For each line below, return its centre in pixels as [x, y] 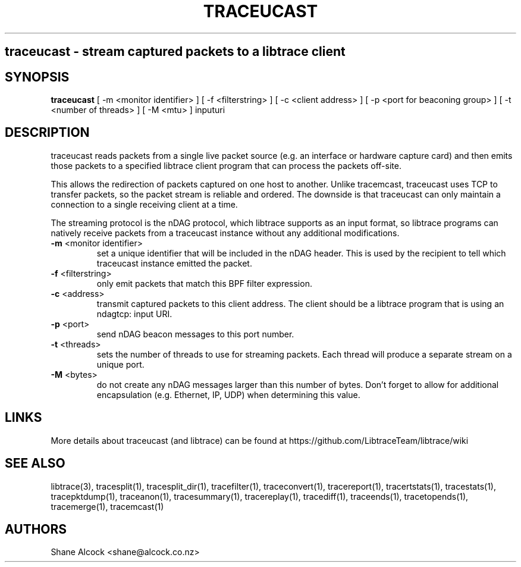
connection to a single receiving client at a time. [144, 204]
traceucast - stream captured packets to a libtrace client [175, 52]
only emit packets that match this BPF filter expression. [204, 283]
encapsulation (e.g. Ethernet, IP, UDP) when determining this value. [228, 394]
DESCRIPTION [47, 133]
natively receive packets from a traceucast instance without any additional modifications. [225, 233]
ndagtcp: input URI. [134, 314]
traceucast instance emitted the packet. [174, 263]
